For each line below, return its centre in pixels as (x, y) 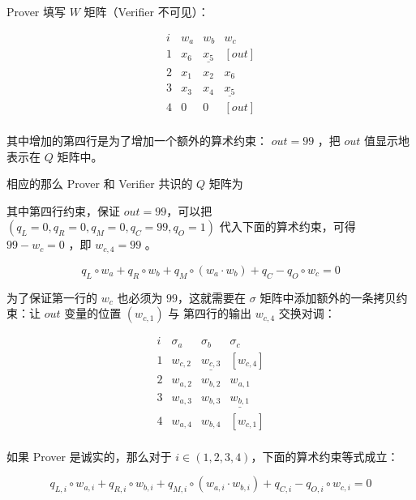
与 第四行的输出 (210, 313)
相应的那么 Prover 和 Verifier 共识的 (100, 184)
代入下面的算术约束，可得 (287, 226)
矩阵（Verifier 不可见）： (146, 11)
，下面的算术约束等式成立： (325, 456)
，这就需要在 (212, 297)
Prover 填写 (36, 11)
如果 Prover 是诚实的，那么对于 (89, 456)
